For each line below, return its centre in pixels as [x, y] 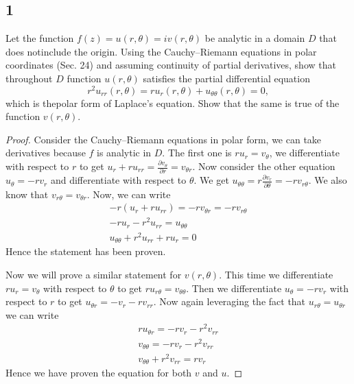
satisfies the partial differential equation [226, 78]
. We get [211, 180]
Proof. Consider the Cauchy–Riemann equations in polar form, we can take [164, 139]
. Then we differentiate [234, 288]
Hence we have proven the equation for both [99, 373]
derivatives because [46, 153]
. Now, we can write [129, 194]
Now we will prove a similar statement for [94, 274]
